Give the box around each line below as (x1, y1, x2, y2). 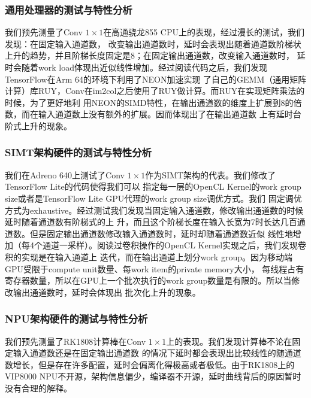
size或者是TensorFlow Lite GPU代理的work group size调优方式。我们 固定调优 (5, 192, 302, 204)
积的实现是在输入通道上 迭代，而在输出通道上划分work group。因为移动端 (5, 250, 292, 263)
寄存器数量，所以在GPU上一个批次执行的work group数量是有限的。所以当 (5, 274, 292, 287)
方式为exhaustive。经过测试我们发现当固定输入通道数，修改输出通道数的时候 (5, 203, 304, 216)
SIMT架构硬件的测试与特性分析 (5, 145, 152, 160)
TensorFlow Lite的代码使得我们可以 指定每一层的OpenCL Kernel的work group (5, 180, 301, 193)
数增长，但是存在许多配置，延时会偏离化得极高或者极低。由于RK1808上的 (5, 358, 295, 370)
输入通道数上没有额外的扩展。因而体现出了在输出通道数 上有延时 (38, 108, 293, 120)
